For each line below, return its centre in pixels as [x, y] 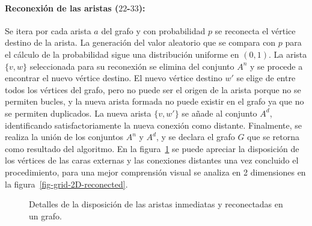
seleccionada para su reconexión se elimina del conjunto [132, 66]
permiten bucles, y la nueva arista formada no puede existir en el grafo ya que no [154, 101]
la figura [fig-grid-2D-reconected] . [66, 184]
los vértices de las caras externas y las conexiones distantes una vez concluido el [152, 160]
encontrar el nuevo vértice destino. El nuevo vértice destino [114, 78]
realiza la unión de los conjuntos [64, 137]
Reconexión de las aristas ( [62, 8]
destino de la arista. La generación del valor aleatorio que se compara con [140, 42]
